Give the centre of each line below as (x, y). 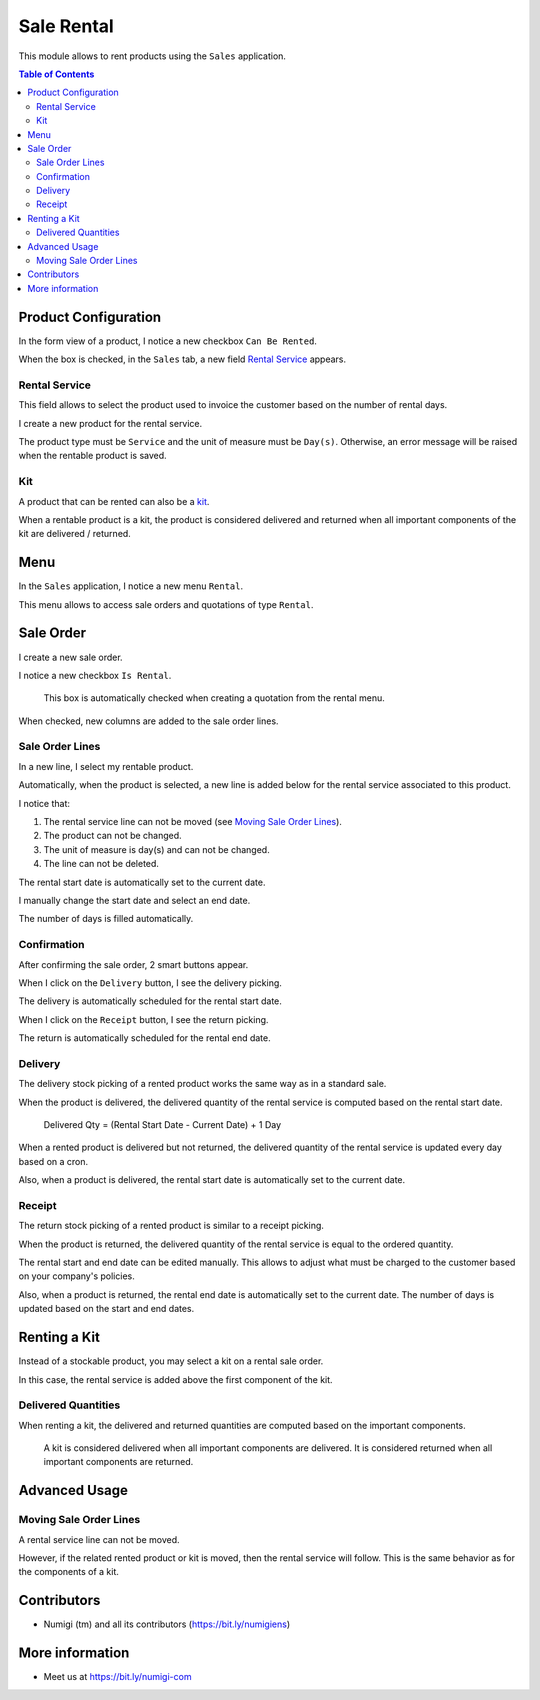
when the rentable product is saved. (92, 456)
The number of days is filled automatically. (106, 919)
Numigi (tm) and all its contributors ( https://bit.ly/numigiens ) (167, 1624)
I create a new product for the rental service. (110, 423)
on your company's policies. (76, 1276)
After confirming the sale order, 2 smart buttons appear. (133, 964)
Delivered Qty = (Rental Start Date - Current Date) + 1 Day (162, 1124)
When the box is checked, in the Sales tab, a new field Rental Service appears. (182, 359)
